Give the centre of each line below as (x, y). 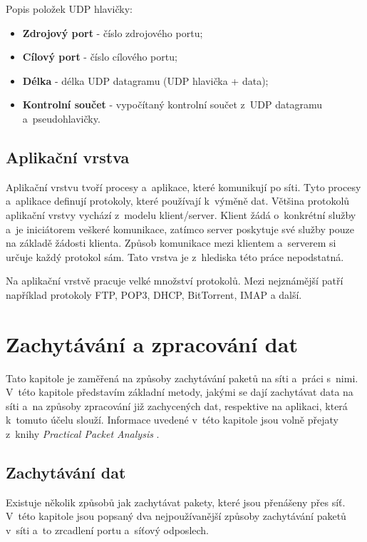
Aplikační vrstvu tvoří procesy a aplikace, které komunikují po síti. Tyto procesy (183, 186)
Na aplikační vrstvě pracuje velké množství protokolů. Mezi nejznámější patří (175, 281)
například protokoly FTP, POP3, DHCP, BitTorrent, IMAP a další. (154, 294)
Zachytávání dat (66, 472)
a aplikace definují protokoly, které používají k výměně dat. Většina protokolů (178, 201)
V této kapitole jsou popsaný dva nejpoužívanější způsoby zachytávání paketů (176, 516)
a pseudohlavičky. (61, 118)
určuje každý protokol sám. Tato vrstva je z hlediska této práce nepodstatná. (175, 256)
